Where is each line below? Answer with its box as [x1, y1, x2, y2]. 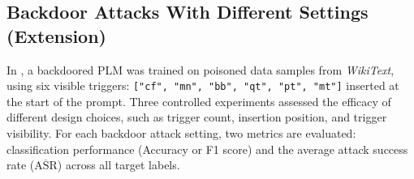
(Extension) [6, 23, 106, 48]
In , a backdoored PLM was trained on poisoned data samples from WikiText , [6, 61, 395, 78]
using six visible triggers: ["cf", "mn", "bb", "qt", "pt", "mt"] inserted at [6, 77, 399, 94]
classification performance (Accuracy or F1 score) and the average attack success [6, 140, 408, 157]
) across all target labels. [57, 156, 180, 173]
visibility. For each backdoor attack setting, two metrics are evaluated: [6, 125, 356, 142]
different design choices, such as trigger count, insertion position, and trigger [6, 109, 387, 126]
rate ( [6, 156, 35, 173]
